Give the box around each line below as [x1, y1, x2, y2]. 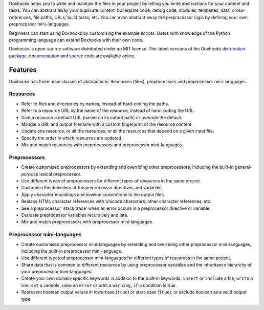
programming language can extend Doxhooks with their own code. [9, 37, 144, 43]
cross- [232, 7, 245, 13]
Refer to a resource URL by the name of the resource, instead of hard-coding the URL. [21, 108, 195, 113]
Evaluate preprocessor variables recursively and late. [21, 212, 129, 218]
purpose [21, 171, 39, 177]
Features [9, 66, 37, 74]
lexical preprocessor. [39, 171, 82, 177]
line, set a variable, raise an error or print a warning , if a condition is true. [21, 282, 177, 288]
